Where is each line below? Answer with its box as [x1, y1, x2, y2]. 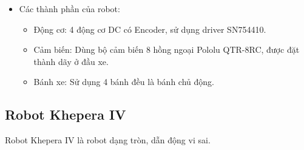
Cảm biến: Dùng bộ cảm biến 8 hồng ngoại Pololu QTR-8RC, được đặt [33, 43, 300, 56]
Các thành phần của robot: [19, 2, 120, 15]
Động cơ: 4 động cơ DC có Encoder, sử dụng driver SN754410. [33, 22, 266, 35]
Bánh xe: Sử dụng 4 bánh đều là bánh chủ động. [33, 75, 214, 88]
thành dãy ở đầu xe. [33, 55, 109, 67]
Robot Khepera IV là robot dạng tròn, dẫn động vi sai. [5, 134, 211, 146]
